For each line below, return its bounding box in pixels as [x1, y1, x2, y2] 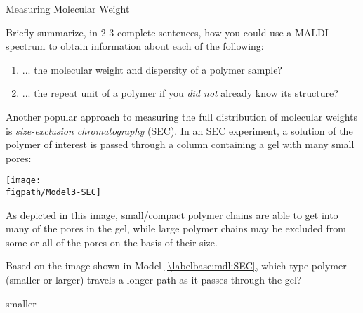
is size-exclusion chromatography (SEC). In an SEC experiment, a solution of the [6, 123, 353, 138]
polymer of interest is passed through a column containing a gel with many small [6, 137, 355, 152]
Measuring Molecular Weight [6, 1, 130, 15]
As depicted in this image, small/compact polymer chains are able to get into [6, 207, 338, 222]
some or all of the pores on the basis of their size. [6, 234, 218, 249]
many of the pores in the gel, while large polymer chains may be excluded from [6, 221, 346, 236]
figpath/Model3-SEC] [6, 187, 102, 197]
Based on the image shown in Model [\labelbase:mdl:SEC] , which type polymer [6, 258, 347, 273]
